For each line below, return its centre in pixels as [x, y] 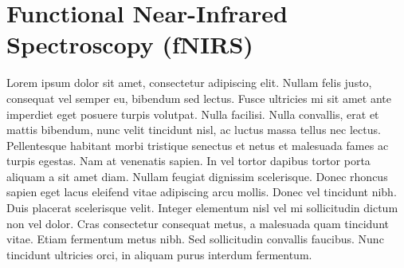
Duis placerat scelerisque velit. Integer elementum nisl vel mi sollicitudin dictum [202, 208]
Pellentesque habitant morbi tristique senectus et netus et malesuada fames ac [198, 145]
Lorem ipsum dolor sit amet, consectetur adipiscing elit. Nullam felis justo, [189, 83]
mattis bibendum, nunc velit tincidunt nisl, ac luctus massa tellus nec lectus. [194, 130]
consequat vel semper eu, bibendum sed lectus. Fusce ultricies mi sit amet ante [199, 98]
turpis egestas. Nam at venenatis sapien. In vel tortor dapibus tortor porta [188, 161]
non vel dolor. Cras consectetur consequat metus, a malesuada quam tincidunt [198, 223]
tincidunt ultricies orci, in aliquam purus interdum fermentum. [159, 254]
